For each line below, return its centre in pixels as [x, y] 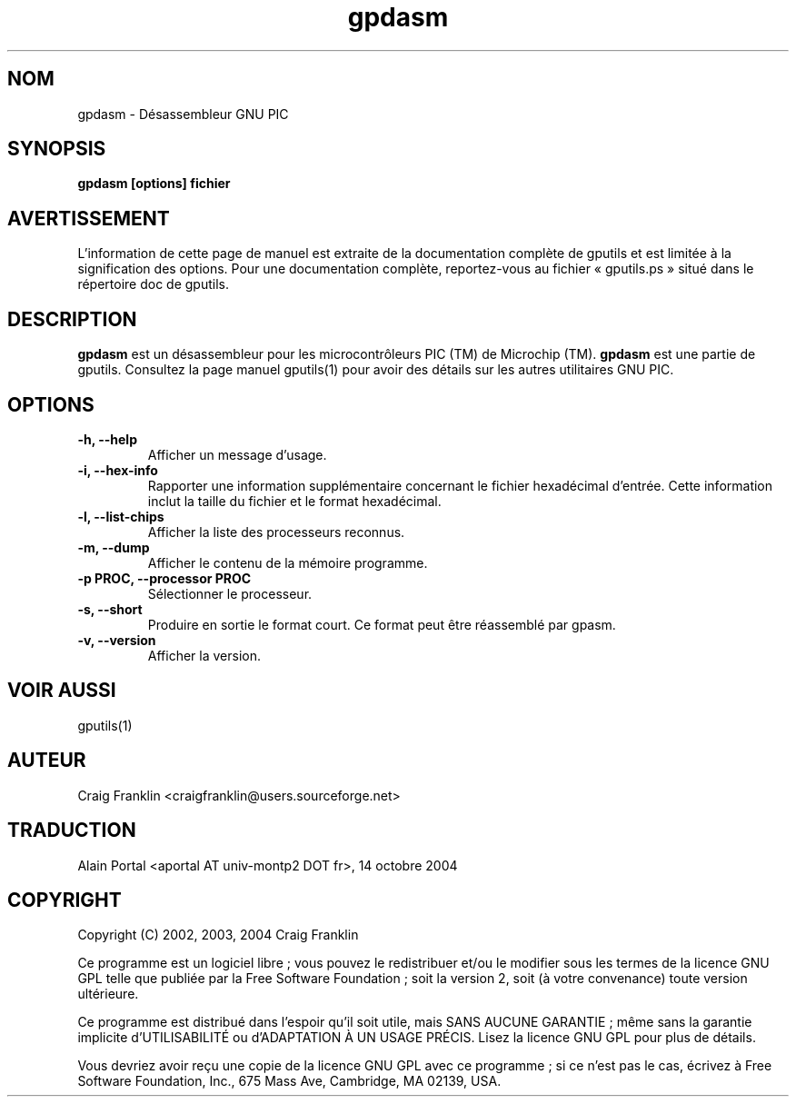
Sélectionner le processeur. [230, 593]
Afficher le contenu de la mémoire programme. [288, 562]
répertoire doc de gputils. [153, 284]
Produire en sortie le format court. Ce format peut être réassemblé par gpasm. [382, 624]
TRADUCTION [72, 830]
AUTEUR [47, 761]
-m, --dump [114, 547]
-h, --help [107, 439]
